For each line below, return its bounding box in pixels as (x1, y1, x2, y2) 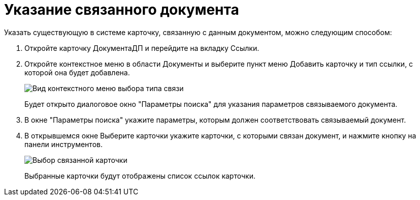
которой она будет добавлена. (24, 68, 130, 77)
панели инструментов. (24, 139, 103, 149)
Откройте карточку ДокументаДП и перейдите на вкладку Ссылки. (24, 43, 260, 52)
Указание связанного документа (4, 1, 239, 18)
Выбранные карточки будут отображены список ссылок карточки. (24, 171, 255, 180)
